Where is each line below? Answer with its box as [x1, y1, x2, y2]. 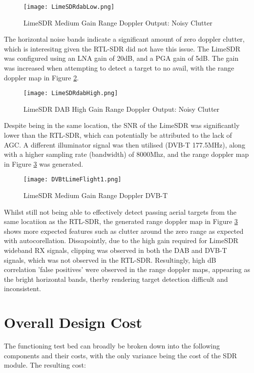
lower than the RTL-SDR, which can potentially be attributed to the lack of [4, 130, 232, 140]
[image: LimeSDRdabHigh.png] [23, 90, 118, 97]
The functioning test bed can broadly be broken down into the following [4, 341, 220, 351]
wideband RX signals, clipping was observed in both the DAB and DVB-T [4, 245, 227, 255]
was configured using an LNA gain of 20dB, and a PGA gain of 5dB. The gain [4, 53, 239, 63]
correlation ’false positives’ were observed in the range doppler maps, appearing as [4, 264, 250, 274]
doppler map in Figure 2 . [4, 72, 79, 82]
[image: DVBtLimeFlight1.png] [23, 176, 122, 183]
